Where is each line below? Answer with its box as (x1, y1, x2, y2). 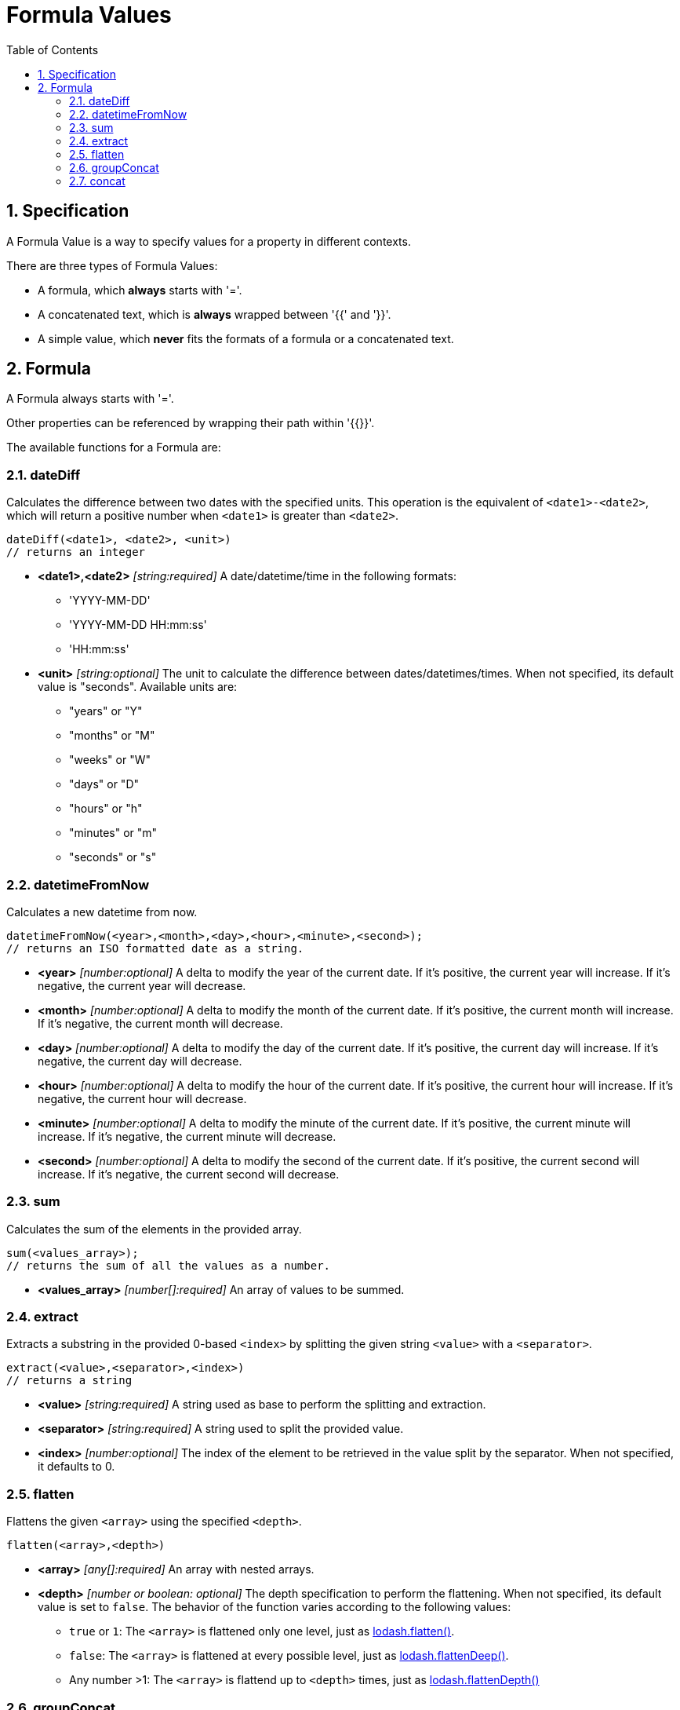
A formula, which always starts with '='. (38, 283, 242, 297)
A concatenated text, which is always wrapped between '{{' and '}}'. (38, 307, 391, 321)
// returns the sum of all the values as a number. (6, 1259, 331, 1272)
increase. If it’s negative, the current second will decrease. (38, 1167, 340, 1181)
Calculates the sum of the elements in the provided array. (6, 1222, 302, 1236)
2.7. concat (69, 174, 125, 188)
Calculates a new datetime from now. (6, 904, 198, 919)
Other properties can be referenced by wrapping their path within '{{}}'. (6, 416, 375, 430)
